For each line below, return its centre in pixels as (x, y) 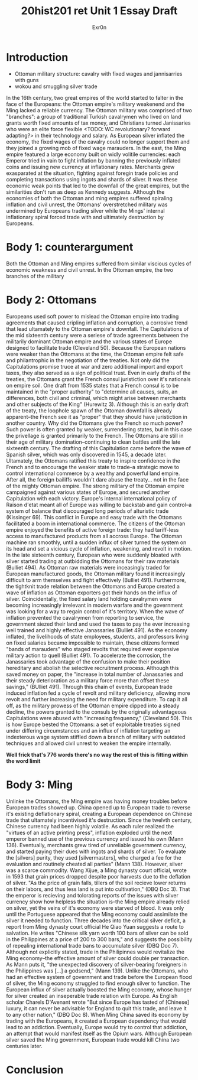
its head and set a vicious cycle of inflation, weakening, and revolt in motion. (99, 548)
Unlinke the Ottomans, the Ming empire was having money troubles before (97, 801)
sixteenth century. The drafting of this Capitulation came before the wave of (98, 448)
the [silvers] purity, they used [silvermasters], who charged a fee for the (94, 857)
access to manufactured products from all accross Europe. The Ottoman (94, 536)
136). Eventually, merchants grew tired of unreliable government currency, (96, 845)
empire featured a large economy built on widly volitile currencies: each (93, 154)
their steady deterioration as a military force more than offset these (88, 680)
